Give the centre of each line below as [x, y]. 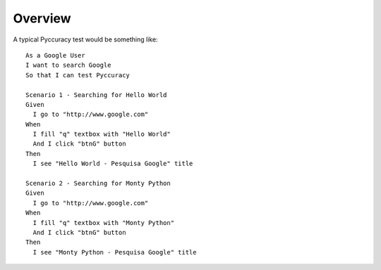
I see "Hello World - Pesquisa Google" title [113, 164]
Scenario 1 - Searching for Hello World [96, 95]
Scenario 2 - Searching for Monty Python [98, 184]
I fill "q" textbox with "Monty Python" [104, 223]
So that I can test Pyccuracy [78, 75]
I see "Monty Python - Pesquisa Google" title [115, 252]
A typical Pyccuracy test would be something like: [85, 39]
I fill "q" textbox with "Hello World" [102, 134]
